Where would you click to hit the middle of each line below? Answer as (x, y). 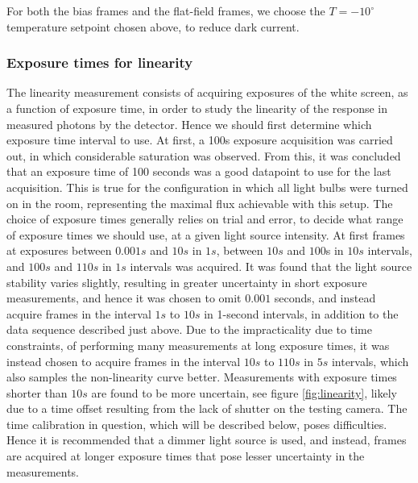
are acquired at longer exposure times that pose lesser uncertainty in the (186, 456)
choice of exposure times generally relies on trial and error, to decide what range (205, 219)
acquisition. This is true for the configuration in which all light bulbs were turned (207, 187)
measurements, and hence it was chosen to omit (124, 298)
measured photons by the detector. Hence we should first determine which (189, 124)
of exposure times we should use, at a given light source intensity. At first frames (206, 234)
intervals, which (370, 361)
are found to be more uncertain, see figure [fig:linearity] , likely (244, 392)
